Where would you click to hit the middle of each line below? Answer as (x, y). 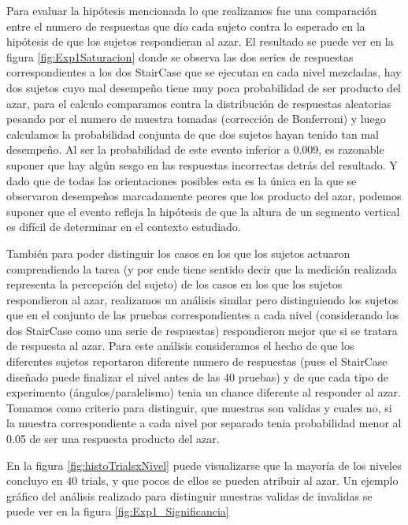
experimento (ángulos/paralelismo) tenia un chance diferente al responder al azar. (204, 392)
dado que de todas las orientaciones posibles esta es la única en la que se (182, 180)
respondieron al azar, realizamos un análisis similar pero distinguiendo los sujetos (202, 299)
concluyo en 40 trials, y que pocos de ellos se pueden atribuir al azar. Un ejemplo (202, 480)
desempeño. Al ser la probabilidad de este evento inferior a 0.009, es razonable (195, 149)
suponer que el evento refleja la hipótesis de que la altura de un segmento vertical (203, 211)
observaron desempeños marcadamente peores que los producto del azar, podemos (204, 196)
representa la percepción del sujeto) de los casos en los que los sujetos (174, 284)
